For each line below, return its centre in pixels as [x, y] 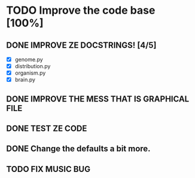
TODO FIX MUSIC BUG [48, 169]
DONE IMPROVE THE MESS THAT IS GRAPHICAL [98, 99]
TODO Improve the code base [81, 10]
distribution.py [33, 66]
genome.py [29, 59]
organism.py [30, 73]
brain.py [25, 80]
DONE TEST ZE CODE [47, 129]
